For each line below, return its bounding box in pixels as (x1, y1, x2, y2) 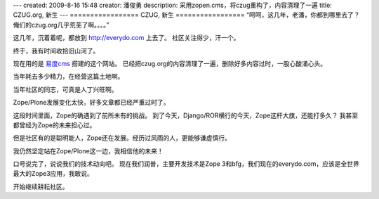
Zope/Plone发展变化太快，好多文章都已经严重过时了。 (13, 98, 170, 107)
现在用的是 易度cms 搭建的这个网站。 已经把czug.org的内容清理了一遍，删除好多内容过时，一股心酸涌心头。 (13, 59, 326, 68)
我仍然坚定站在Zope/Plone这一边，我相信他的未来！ (13, 146, 164, 155)
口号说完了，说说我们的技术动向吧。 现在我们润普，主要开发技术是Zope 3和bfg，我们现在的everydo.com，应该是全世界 (13, 160, 359, 168)
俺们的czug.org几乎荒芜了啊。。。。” (13, 20, 109, 29)
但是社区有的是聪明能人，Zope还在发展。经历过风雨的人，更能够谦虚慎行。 (13, 134, 231, 142)
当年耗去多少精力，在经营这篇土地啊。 (13, 72, 124, 81)
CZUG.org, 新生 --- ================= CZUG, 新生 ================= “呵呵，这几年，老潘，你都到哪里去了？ (13, 11, 360, 19)
